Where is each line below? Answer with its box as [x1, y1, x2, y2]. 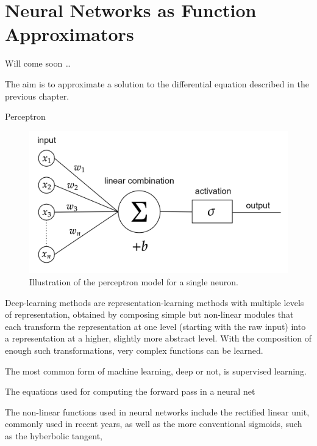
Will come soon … [5, 57, 71, 70]
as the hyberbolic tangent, [5, 429, 102, 442]
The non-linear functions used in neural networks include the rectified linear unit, [5, 405, 310, 418]
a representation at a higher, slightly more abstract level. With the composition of [5, 332, 312, 345]
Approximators [5, 21, 134, 46]
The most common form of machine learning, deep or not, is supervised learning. [5, 364, 307, 377]
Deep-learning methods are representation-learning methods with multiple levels [5, 296, 304, 309]
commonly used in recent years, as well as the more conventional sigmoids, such [5, 417, 302, 430]
